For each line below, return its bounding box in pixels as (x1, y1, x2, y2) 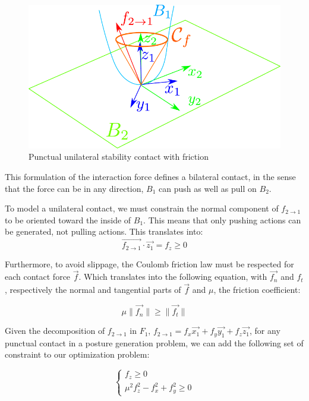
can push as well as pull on (159, 182, 257, 194)
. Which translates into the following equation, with (78, 270, 267, 283)
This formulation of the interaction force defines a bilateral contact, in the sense (5, 170, 296, 182)
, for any (250, 324, 280, 337)
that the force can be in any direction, (5, 182, 144, 194)
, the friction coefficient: (213, 283, 301, 296)
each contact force (5, 270, 71, 283)
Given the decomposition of (5, 324, 105, 337)
